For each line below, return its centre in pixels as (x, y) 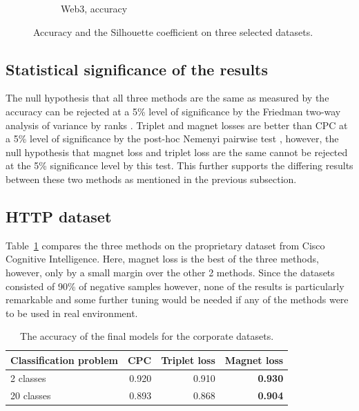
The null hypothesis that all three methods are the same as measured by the (167, 98)
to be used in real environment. (72, 313)
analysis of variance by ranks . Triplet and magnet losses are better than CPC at (177, 125)
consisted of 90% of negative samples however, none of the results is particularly (175, 286)
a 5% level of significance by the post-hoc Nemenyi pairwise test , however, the (172, 138)
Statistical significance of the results (137, 69)
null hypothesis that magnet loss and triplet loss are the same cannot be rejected (177, 152)
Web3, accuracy (94, 8)
